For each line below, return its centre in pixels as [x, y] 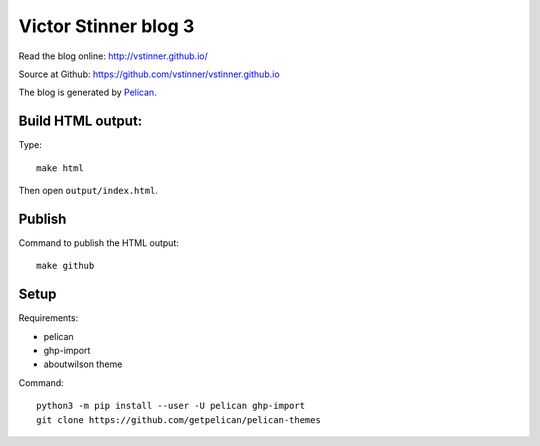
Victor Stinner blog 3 [106, 26]
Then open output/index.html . [88, 191]
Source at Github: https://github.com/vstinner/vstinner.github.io [149, 74]
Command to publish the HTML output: [98, 242]
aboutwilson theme [83, 364]
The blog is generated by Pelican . [87, 92]
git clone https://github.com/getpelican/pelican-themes [179, 419]
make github [65, 266]
